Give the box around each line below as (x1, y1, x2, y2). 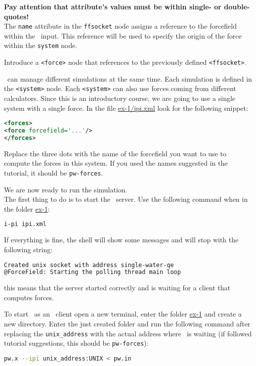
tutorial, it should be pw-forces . (4, 168, 103, 178)
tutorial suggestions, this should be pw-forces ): (4, 338, 149, 348)
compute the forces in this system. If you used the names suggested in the (4, 158, 228, 168)
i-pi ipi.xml (4, 221, 46, 228)
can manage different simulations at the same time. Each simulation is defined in (7, 73, 252, 84)
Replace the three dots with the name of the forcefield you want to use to (4, 148, 226, 158)
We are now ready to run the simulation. (4, 184, 128, 194)
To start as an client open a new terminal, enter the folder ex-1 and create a (4, 309, 242, 319)
